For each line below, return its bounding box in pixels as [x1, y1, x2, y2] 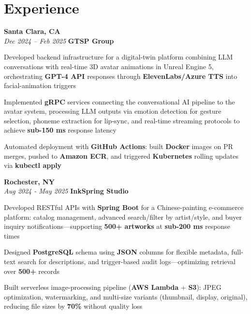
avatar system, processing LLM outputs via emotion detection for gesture [4, 106, 221, 116]
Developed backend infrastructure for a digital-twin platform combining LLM [4, 52, 233, 62]
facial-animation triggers [4, 80, 76, 90]
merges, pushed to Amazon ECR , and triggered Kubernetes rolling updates [4, 150, 238, 161]
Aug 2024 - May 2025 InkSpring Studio [4, 186, 129, 196]
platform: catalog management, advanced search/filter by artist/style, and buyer [4, 211, 242, 222]
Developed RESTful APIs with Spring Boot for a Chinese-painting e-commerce [4, 202, 244, 212]
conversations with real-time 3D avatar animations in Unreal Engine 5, [4, 61, 214, 71]
